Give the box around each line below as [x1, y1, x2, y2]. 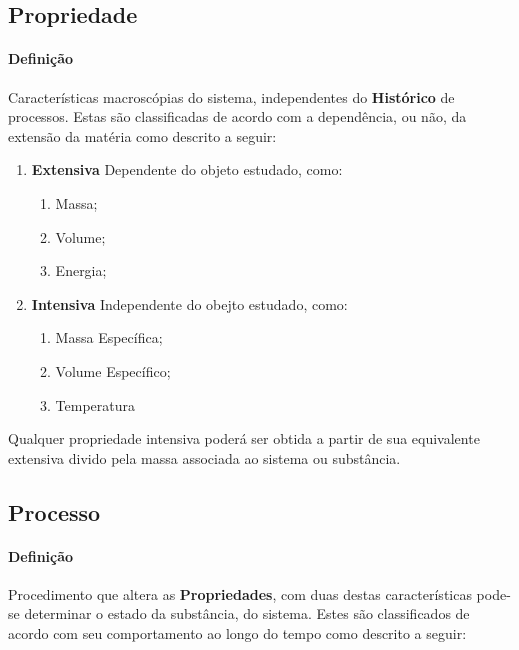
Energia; [55, 260, 107, 281]
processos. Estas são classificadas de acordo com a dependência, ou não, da [8, 106, 467, 127]
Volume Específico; [55, 360, 171, 381]
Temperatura [55, 394, 136, 415]
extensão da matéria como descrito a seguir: [8, 125, 277, 146]
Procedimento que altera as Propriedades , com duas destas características [8, 583, 472, 604]
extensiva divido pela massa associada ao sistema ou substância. [8, 447, 401, 468]
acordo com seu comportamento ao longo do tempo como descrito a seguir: [8, 623, 467, 644]
